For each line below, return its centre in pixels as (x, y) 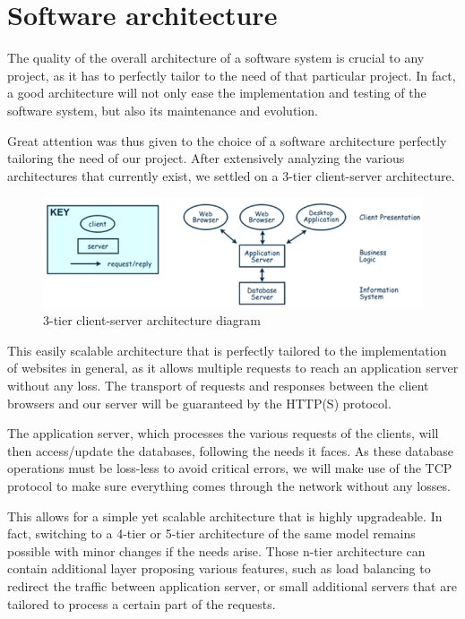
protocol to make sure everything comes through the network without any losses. (229, 485)
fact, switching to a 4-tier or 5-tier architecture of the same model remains (211, 533)
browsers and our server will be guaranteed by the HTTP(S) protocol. (199, 403)
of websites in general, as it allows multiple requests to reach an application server (233, 368)
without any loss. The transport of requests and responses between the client (218, 385)
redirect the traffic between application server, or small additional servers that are (232, 585)
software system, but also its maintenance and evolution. (163, 110)
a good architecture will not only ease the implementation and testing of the (217, 93)
